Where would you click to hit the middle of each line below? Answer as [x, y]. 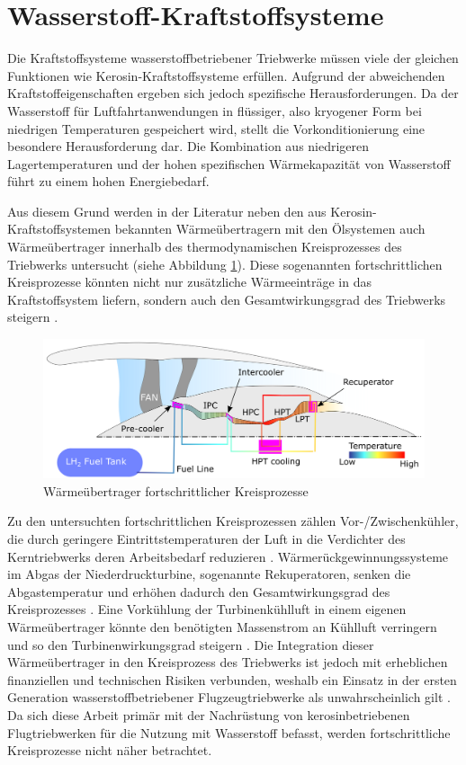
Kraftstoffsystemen [59, 229]
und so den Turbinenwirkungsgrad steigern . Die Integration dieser [191, 644]
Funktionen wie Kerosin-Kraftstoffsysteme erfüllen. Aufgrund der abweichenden [226, 75]
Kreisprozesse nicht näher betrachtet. [110, 750]
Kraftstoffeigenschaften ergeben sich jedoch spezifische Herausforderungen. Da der [233, 93]
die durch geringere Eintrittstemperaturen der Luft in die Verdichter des [206, 539]
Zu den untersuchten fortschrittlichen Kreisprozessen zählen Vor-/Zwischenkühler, [233, 521]
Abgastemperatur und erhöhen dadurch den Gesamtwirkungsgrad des [199, 591]
